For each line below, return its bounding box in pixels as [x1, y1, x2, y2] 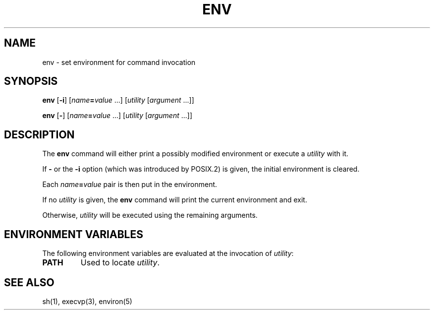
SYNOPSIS [4, 75, 58, 88]
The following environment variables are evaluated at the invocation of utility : [42, 249, 294, 258]
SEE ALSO [4, 276, 54, 289]
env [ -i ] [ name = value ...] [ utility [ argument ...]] [42, 96, 194, 105]
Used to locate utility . [80, 257, 160, 268]
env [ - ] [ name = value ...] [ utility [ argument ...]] [42, 111, 193, 120]
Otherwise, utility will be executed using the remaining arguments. [42, 211, 258, 220]
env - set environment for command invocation [42, 58, 196, 66]
